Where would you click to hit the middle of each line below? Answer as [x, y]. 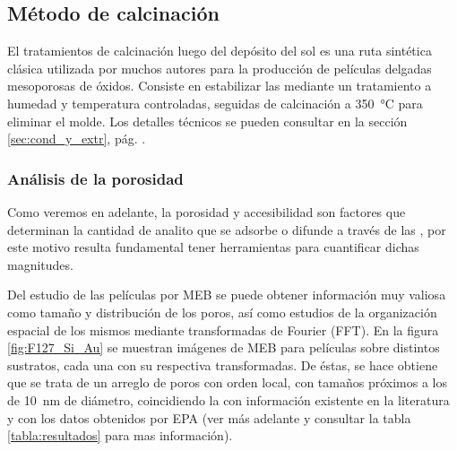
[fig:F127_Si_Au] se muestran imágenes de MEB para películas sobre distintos [224, 347]
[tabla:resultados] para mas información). [120, 435]
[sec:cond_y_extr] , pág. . [77, 139]
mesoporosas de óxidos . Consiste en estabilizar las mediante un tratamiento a [220, 86]
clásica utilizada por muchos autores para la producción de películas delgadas [220, 68]
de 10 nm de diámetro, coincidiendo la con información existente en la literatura [228, 399]
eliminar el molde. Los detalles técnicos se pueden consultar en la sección [207, 121]
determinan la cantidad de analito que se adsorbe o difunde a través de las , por [227, 229]
